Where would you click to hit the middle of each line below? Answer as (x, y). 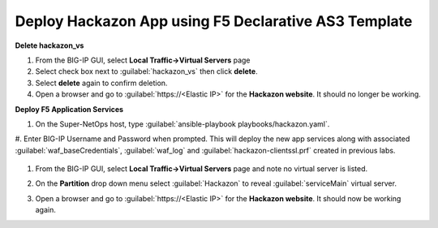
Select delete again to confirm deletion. (101, 83)
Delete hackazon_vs (49, 45)
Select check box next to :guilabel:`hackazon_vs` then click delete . (147, 71)
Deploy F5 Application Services (69, 109)
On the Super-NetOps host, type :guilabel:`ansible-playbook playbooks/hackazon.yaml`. (182, 124)
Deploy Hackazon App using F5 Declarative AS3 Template (214, 21)
